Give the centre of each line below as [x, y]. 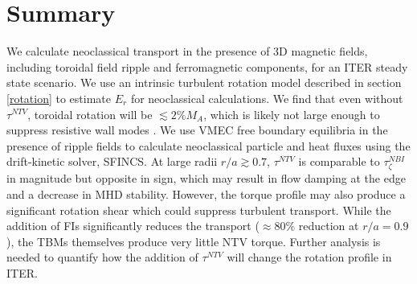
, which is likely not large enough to [292, 114]
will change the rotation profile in [309, 257]
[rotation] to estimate [59, 98]
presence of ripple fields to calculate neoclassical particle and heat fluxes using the [208, 145]
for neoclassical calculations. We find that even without [267, 98]
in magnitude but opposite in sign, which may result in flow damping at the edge [206, 178]
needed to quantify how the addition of [102, 257]
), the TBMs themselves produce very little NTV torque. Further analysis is [194, 241]
